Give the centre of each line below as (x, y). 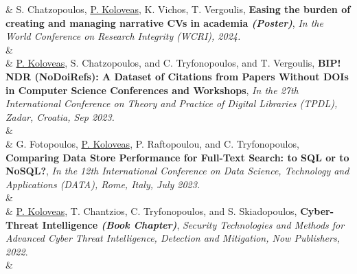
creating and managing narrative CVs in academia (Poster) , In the (164, 22)
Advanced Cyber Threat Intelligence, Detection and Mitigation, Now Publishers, (173, 238)
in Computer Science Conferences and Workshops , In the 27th (152, 90)
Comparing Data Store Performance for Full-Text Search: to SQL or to (177, 157)
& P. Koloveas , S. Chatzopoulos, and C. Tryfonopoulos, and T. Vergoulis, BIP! (173, 63)
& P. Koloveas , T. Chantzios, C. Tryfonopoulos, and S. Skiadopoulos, (151, 210)
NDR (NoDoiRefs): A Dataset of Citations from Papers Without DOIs (177, 76)
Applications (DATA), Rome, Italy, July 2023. (103, 184)
